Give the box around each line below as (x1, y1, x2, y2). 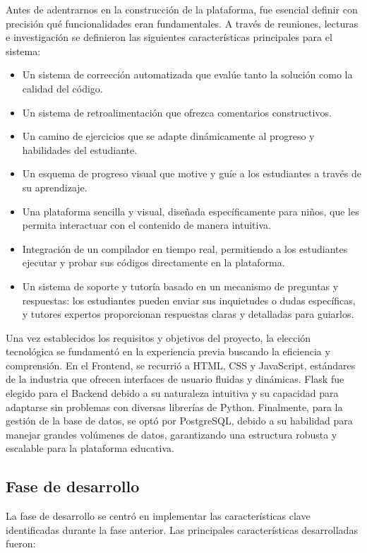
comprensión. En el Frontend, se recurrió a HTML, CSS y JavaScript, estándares (6, 357, 356, 372)
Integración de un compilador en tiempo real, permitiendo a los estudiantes (22, 241, 348, 256)
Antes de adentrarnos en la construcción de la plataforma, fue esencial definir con (6, 2, 358, 16)
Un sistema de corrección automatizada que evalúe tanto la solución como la (22, 67, 353, 82)
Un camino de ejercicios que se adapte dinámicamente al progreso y (22, 129, 315, 143)
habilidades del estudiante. (22, 142, 138, 157)
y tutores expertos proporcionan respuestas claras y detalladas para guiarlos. (22, 307, 354, 321)
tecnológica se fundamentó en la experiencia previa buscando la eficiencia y (6, 344, 330, 359)
